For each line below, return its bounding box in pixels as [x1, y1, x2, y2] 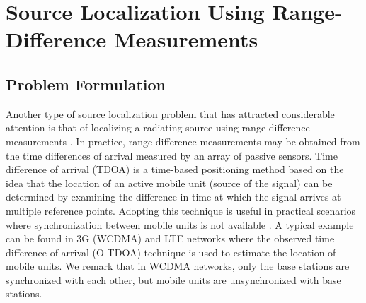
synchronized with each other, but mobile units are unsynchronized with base [6, 272, 341, 287]
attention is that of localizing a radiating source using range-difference [6, 120, 310, 135]
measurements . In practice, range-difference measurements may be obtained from [6, 133, 360, 148]
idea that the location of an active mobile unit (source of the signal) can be [6, 175, 333, 190]
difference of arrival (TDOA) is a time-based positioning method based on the [6, 162, 344, 177]
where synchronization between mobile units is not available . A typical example [6, 217, 354, 232]
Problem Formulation [6, 73, 166, 95]
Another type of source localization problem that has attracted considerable [6, 106, 335, 121]
